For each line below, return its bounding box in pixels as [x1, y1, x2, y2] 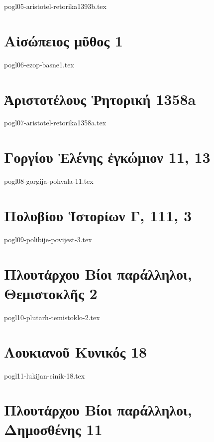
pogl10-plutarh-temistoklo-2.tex [4, 312, 100, 322]
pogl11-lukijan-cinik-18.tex [4, 370, 85, 381]
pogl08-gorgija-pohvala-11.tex [4, 176, 94, 186]
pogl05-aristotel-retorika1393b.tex [4, 1, 107, 11]
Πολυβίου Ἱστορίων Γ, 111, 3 [4, 205, 192, 225]
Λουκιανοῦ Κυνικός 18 [4, 341, 147, 362]
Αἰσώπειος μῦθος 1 [4, 30, 123, 50]
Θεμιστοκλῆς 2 [4, 283, 98, 303]
